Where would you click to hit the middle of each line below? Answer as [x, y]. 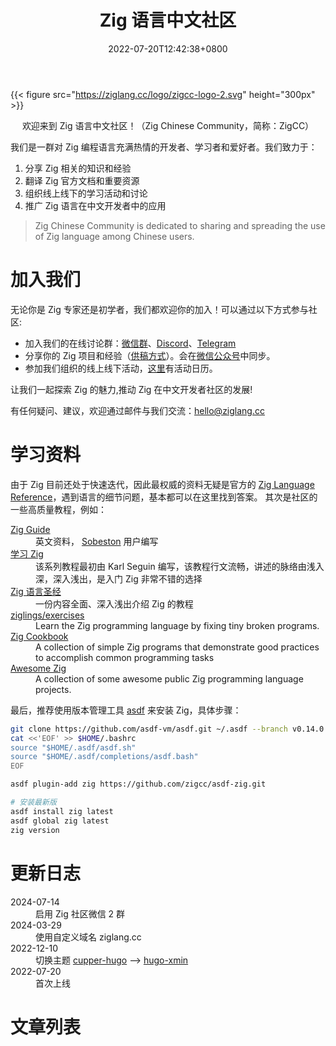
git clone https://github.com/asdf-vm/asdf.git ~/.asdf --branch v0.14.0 [167, 729]
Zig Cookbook [39, 636]
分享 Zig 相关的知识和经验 [78, 168]
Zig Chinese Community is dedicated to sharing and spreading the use [180, 225]
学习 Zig [27, 553]
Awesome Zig [38, 668]
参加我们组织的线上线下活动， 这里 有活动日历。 [121, 368]
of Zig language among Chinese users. [114, 236]
